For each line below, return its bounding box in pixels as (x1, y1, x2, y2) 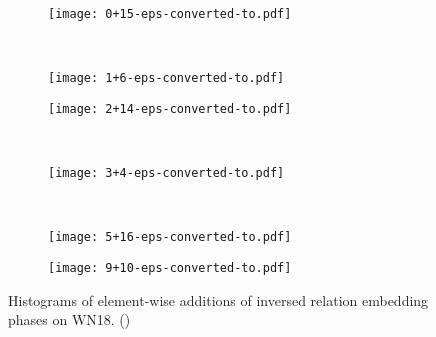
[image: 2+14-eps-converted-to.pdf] (48, 101, 292, 116)
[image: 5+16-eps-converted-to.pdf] (48, 230, 292, 245)
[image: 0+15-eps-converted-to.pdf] (48, 7, 292, 21)
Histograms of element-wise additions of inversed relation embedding (8, 289, 429, 310)
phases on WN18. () (8, 309, 131, 330)
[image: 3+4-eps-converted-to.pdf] (48, 166, 285, 181)
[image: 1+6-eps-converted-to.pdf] (48, 71, 285, 86)
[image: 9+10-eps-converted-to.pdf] (48, 261, 292, 276)
